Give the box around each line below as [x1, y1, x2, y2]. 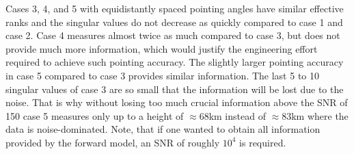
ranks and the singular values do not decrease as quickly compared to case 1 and [5, 14, 343, 29]
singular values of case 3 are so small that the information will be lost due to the [5, 81, 344, 96]
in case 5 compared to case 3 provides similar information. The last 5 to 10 [5, 68, 319, 82]
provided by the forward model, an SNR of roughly [5, 135, 220, 149]
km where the [291, 108, 349, 123]
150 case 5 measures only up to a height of [5, 108, 184, 123]
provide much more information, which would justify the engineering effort [5, 41, 318, 55]
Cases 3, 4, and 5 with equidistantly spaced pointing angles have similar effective [5, 1, 344, 15]
